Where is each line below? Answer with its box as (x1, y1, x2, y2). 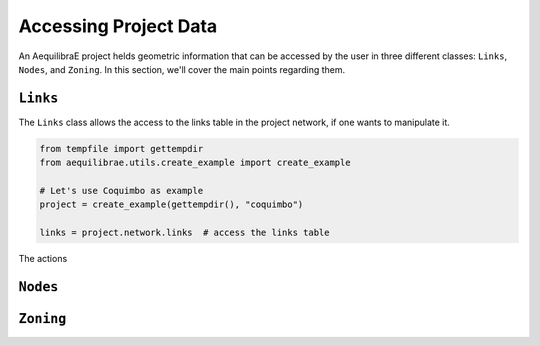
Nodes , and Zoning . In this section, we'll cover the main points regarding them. (18, 63, 346, 75)
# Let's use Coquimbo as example (39, 185, 204, 196)
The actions (18, 253, 68, 265)
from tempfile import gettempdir (39, 143, 204, 154)
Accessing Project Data (18, 15, 218, 37)
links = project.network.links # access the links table (39, 227, 330, 239)
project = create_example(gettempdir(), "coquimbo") (39, 199, 304, 210)
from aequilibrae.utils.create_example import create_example (39, 157, 351, 169)
